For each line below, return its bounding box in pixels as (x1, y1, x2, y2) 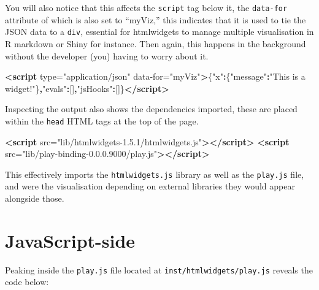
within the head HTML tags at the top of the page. (5, 114, 199, 127)
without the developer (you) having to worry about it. (5, 49, 209, 62)
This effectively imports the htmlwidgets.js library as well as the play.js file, (5, 167, 304, 180)
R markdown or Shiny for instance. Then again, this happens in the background (5, 37, 306, 50)
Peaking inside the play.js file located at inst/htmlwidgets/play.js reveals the (5, 263, 313, 276)
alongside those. (5, 191, 64, 204)
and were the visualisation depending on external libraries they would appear (5, 180, 295, 193)
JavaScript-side (5, 227, 136, 253)
